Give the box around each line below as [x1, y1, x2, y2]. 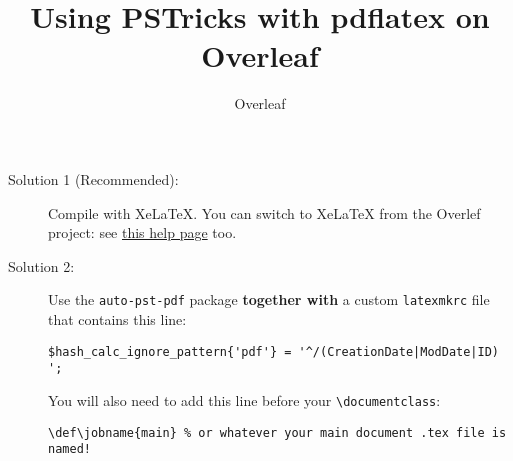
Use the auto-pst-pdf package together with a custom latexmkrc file [48, 289, 490, 310]
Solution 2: [8, 255, 75, 276]
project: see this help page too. [48, 222, 237, 243]
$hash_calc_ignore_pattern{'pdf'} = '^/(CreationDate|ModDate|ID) [48, 344, 500, 359]
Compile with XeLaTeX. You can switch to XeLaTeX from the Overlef [48, 202, 481, 223]
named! [48, 442, 91, 457]
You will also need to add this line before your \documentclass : [48, 389, 441, 410]
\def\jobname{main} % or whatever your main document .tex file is [48, 425, 507, 440]
